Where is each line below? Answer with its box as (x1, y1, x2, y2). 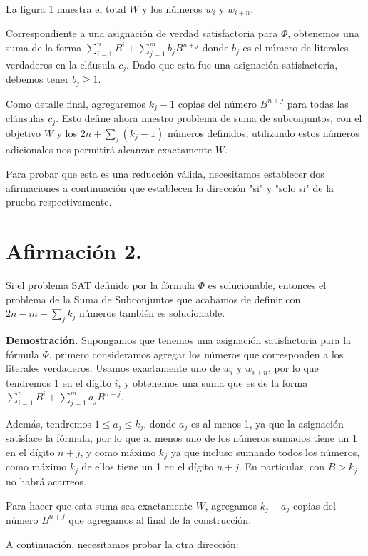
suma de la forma (6, 40, 82, 55)
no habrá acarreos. (6, 473, 86, 488)
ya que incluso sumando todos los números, (170, 445, 360, 460)
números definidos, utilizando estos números (167, 125, 359, 140)
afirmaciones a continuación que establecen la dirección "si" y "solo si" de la (6, 180, 334, 195)
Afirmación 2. (6, 236, 142, 266)
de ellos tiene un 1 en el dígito (81, 459, 213, 474)
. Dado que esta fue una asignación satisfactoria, (126, 56, 338, 71)
